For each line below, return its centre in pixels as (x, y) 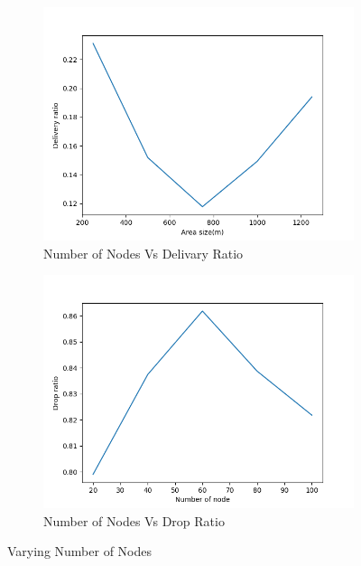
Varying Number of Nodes (80, 551)
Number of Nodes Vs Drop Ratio (134, 520)
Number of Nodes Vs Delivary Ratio (143, 253)
